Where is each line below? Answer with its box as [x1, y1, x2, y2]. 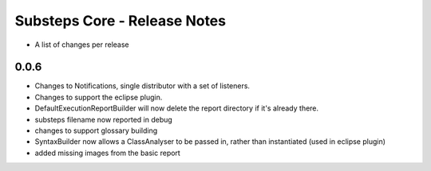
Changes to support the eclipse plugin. [34, 92, 163, 102]
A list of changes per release [34, 40, 129, 49]
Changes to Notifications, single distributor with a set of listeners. [34, 81, 251, 91]
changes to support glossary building [34, 126, 158, 135]
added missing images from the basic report [34, 148, 181, 157]
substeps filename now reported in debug [34, 115, 173, 124]
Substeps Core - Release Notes [14, 12, 227, 29]
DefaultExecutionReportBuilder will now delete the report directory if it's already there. [34, 103, 319, 113]
